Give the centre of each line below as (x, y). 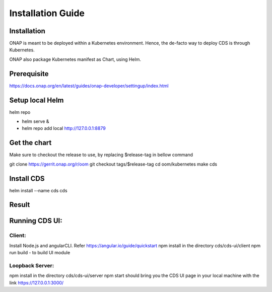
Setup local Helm (37, 100)
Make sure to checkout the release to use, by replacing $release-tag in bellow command (101, 155)
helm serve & (36, 121)
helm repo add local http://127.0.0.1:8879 (64, 128)
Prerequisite (29, 74)
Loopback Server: (32, 265)
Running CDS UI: (36, 221)
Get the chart (30, 143)
